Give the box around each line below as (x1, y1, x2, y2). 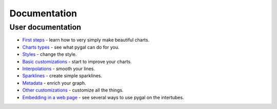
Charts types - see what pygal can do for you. (22, 44, 120, 50)
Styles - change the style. (22, 51, 77, 57)
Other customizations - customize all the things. (22, 87, 124, 93)
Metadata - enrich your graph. (22, 80, 87, 86)
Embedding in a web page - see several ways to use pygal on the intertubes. (22, 94, 184, 100)
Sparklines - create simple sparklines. (22, 73, 103, 79)
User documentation (9, 23, 82, 32)
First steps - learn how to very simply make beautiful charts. (22, 37, 150, 43)
